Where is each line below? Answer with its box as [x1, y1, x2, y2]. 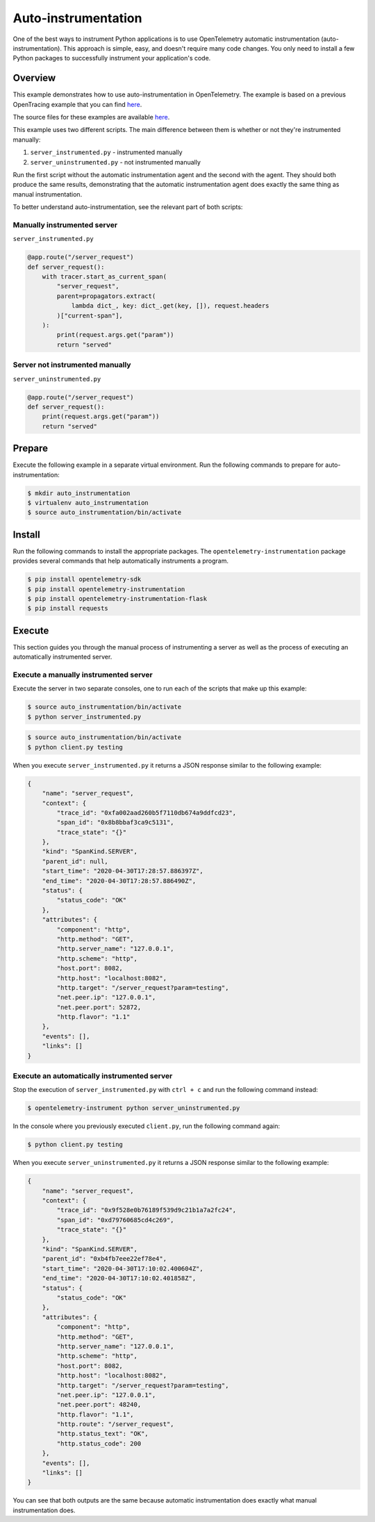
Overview [12, 72, 56, 84]
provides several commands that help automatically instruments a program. [12, 556, 229, 565]
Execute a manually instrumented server [12, 670, 153, 680]
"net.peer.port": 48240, [56, 1400, 142, 1409]
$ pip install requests [27, 604, 109, 613]
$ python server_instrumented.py [27, 713, 142, 720]
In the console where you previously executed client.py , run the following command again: [12, 1122, 281, 1130]
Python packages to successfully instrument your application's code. [12, 54, 211, 63]
